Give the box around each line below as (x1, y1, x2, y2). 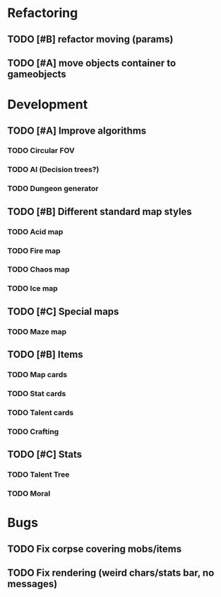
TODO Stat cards (7, 388, 66, 398)
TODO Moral (7, 489, 51, 499)
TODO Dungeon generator (7, 184, 99, 194)
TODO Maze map (7, 327, 67, 337)
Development (7, 97, 88, 112)
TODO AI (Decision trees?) (7, 165, 100, 175)
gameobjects (7, 68, 67, 80)
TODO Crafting (7, 427, 59, 436)
